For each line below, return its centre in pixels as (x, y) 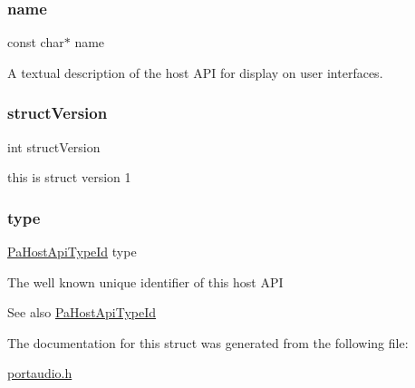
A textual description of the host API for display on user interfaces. (195, 72)
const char (36, 42)
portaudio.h (40, 373)
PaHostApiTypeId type (72, 252)
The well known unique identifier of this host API (145, 281)
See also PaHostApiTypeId (82, 312)
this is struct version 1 (69, 177)
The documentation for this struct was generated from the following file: (208, 342)
